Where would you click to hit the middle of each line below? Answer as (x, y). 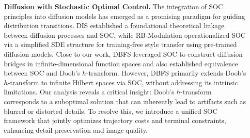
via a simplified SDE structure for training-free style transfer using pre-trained (120, 44)
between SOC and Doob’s (42, 73)
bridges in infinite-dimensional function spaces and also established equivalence (121, 63)
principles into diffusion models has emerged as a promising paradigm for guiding (125, 16)
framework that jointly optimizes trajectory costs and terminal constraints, (115, 120)
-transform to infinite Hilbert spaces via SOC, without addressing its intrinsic (123, 82)
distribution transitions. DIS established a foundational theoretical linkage (114, 25)
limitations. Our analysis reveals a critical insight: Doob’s (89, 92)
